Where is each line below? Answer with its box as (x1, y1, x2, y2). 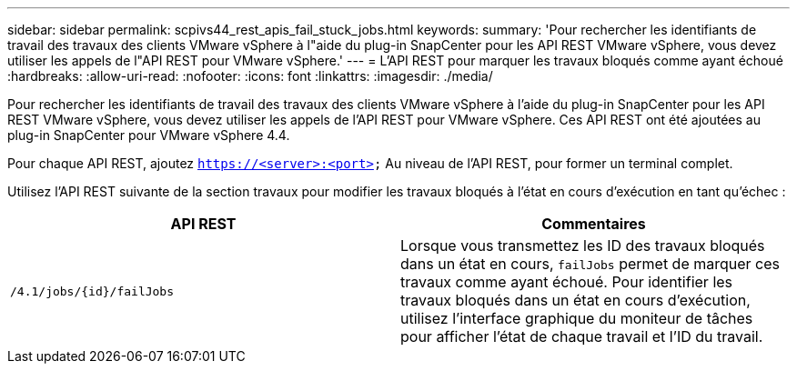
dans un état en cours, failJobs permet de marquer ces (400, 255, 781, 273)
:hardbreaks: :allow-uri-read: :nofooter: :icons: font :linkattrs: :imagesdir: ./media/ (7, 68, 493, 84)
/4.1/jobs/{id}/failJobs (10, 284, 175, 298)
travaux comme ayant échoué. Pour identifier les (400, 273, 733, 291)
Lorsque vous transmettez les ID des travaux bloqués (400, 236, 765, 255)
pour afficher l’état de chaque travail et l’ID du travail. (400, 327, 763, 346)
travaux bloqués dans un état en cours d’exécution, (400, 291, 751, 309)
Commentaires (541, 215, 646, 233)
